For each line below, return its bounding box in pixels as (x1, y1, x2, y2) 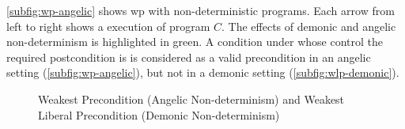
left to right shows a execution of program (6, 17, 210, 34)
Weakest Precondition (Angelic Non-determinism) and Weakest (38, 90, 345, 107)
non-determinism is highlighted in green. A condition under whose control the (6, 33, 384, 50)
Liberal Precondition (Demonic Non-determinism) (38, 106, 280, 123)
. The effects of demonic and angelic (221, 17, 396, 34)
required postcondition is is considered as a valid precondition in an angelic (6, 48, 371, 65)
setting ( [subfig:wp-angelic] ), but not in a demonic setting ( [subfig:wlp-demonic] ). (6, 64, 399, 81)
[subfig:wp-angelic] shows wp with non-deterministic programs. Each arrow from (6, 2, 395, 18)
